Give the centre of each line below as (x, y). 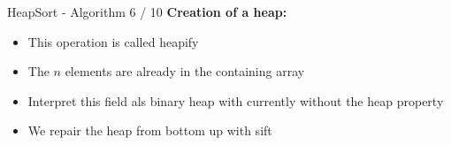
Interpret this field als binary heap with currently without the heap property (236, 100)
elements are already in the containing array (185, 71)
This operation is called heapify (113, 41)
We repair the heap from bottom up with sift (150, 130)
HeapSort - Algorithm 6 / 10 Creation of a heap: (147, 11)
